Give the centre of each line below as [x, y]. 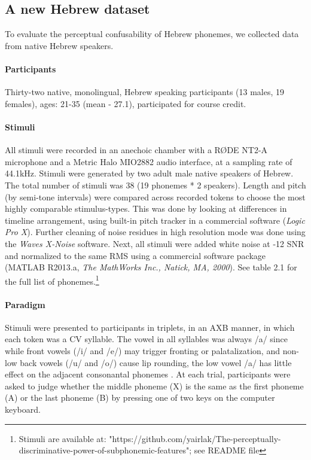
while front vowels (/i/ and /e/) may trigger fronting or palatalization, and [142, 350]
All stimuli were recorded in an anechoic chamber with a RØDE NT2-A [136, 150]
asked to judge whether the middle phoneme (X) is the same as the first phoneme [154, 386]
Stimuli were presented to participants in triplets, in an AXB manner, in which [150, 327]
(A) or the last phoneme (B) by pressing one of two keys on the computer [140, 397]
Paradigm [25, 304]
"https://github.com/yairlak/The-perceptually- [195, 438]
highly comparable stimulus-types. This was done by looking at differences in [146, 208]
